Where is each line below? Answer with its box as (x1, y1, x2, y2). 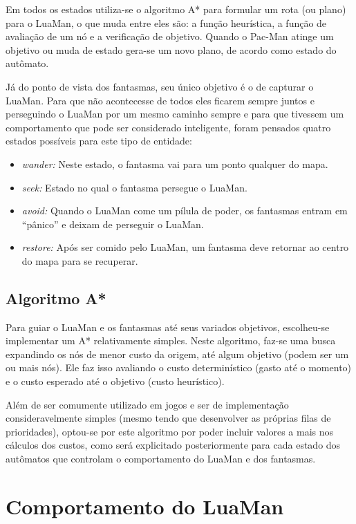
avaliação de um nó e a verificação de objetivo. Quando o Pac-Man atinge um (6, 29, 334, 44)
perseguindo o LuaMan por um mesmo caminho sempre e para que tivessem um (6, 106, 344, 121)
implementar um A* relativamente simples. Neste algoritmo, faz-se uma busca (6, 333, 336, 348)
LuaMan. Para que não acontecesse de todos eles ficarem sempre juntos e (6, 93, 315, 107)
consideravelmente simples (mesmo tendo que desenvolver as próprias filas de (6, 411, 331, 425)
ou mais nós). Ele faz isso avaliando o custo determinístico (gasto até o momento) (6, 360, 352, 375)
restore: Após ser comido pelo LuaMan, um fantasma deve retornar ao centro (21, 240, 349, 254)
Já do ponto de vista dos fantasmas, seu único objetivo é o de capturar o (6, 79, 314, 93)
